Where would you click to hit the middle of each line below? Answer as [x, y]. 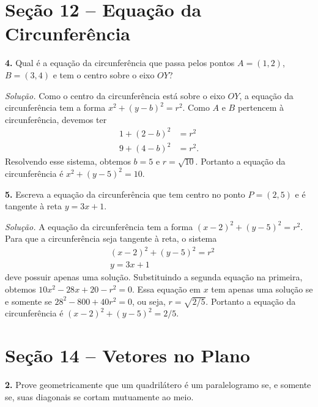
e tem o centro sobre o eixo [104, 74]
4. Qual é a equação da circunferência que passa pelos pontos [120, 63]
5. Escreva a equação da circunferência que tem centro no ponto [125, 194]
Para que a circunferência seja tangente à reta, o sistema [111, 238]
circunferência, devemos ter [56, 119]
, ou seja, [149, 301]
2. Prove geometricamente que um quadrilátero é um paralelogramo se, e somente [158, 385]
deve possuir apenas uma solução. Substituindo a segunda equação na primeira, [154, 277]
